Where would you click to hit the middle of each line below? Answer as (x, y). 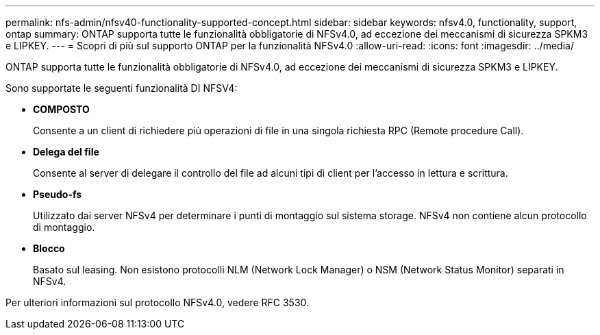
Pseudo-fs (58, 194)
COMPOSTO (61, 109)
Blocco (49, 248)
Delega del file (66, 152)
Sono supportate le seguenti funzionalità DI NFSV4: (122, 88)
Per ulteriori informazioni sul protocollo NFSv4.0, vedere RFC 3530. (158, 302)
